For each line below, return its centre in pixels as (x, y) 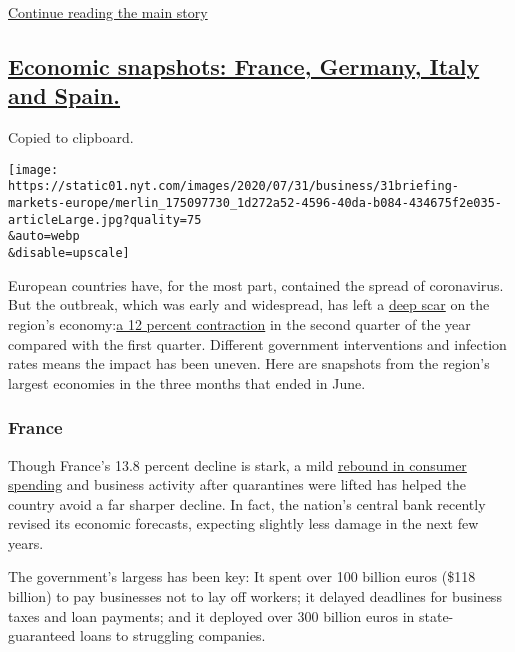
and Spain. (64, 95)
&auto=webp (44, 236)
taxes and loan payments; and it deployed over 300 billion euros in (211, 615)
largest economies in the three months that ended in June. (187, 382)
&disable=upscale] (69, 253)
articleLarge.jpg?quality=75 (105, 219)
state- (436, 615)
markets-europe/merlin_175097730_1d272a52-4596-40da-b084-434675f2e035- (255, 203)
